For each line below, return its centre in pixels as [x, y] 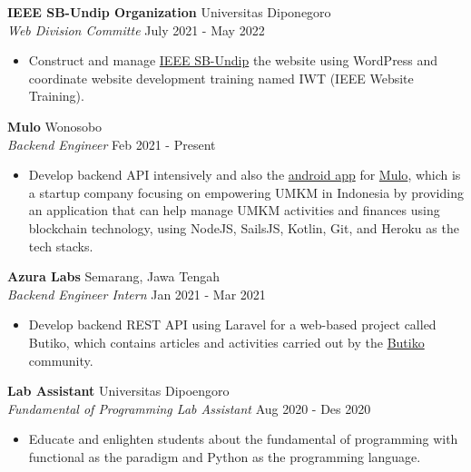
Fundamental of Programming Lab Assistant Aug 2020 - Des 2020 [189, 408]
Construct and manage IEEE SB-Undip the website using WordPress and [233, 60]
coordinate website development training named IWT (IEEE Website [221, 78]
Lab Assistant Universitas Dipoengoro [118, 391]
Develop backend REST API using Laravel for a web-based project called [232, 324]
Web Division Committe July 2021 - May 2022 [136, 29]
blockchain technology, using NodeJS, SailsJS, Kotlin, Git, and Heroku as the [244, 227]
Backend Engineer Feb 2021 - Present [112, 144]
